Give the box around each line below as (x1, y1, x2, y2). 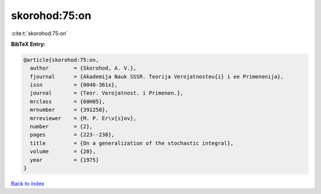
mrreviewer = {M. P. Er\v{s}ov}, (30, 115, 137, 121)
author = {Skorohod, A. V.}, (30, 65, 137, 71)
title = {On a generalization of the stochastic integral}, (30, 140, 234, 146)
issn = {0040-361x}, (30, 82, 118, 89)
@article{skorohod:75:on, (23, 57, 99, 63)
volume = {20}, (30, 148, 96, 155)
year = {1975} (30, 157, 99, 163)
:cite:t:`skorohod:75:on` (11, 30, 68, 37)
